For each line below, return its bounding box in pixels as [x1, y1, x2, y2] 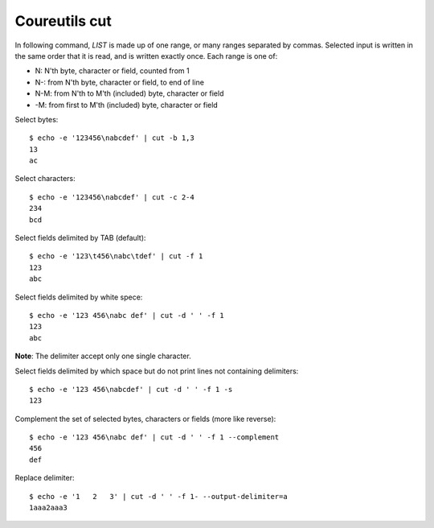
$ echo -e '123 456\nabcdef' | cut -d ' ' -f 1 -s [29, 385, 233, 394]
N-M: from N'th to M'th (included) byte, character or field [35, 89, 224, 98]
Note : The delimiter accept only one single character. [14, 351, 192, 361]
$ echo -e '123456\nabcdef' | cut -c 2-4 [29, 192, 194, 201]
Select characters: [14, 174, 76, 184]
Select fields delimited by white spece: [14, 292, 143, 302]
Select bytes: [14, 114, 59, 124]
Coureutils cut [14, 12, 113, 30]
